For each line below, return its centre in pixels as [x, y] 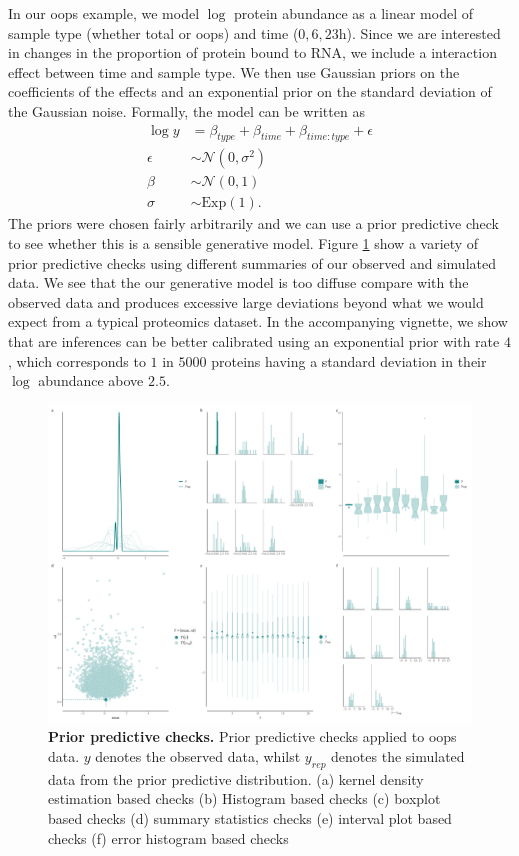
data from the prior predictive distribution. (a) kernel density [236, 778]
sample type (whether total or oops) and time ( [153, 32]
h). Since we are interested [419, 32]
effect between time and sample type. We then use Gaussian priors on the [234, 71]
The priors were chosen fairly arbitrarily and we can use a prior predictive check [253, 223]
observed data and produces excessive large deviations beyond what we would [246, 301]
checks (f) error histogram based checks [168, 837]
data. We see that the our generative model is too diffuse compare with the [238, 282]
